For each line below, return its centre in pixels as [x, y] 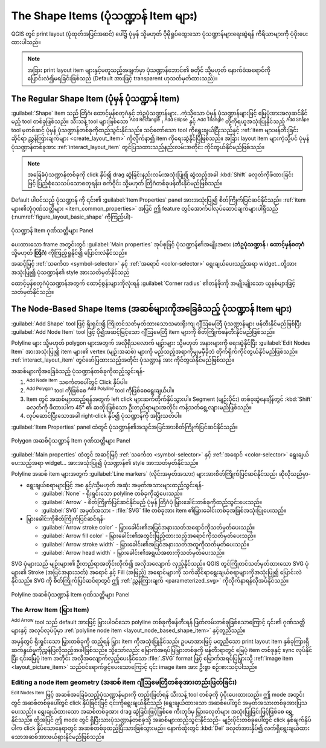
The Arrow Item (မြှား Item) [50, 610]
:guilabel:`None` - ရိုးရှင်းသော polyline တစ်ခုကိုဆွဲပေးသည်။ [112, 494]
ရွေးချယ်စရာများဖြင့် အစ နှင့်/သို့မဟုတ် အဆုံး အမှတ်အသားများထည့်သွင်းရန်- [115, 485]
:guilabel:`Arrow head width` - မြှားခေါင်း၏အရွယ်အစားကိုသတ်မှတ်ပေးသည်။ [133, 552]
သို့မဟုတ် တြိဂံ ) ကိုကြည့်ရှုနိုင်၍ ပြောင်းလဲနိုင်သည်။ [69, 253]
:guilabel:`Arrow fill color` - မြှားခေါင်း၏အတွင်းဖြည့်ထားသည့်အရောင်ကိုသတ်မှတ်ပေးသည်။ [149, 536]
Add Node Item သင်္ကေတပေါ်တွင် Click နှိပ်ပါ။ [77, 382]
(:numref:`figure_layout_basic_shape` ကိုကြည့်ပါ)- [72, 217]
